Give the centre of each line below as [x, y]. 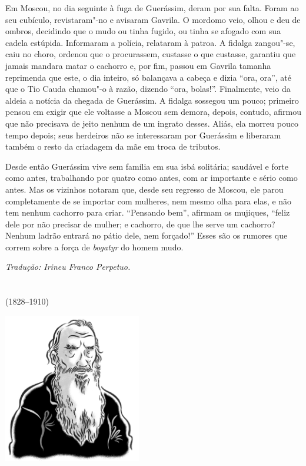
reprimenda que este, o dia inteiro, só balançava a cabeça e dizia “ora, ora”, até [149, 77]
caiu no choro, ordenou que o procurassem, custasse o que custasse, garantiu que [151, 54]
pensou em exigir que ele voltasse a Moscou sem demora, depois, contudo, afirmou [153, 112]
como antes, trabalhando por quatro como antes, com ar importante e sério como [152, 178]
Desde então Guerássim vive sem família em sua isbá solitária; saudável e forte [147, 166]
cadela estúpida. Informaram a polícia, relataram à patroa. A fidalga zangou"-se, [150, 42]
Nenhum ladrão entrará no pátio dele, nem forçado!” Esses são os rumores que [147, 235]
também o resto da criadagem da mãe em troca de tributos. [113, 146]
